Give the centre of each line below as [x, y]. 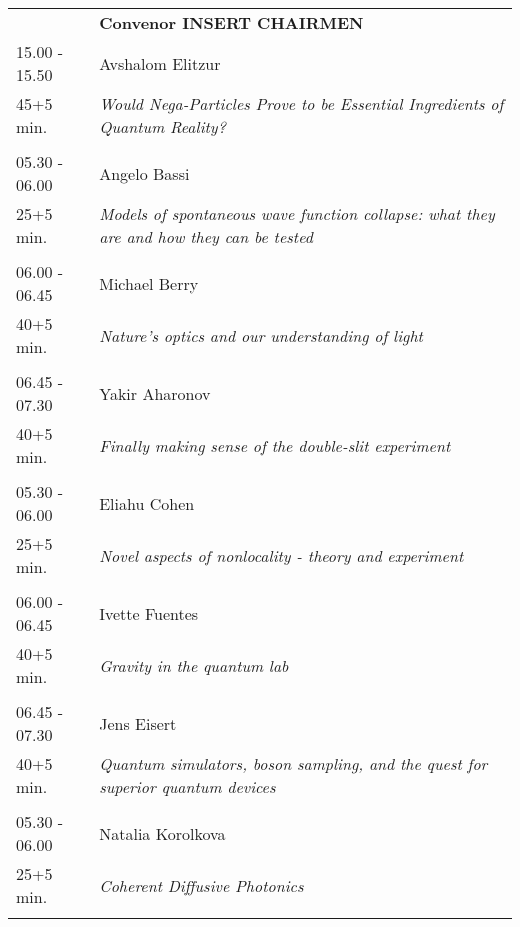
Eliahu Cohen [147, 503]
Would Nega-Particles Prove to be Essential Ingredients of [301, 103]
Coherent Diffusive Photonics [201, 885]
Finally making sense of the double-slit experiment [275, 445]
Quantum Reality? [162, 126]
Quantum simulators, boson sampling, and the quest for [293, 763]
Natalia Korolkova [162, 833]
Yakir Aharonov [155, 393]
